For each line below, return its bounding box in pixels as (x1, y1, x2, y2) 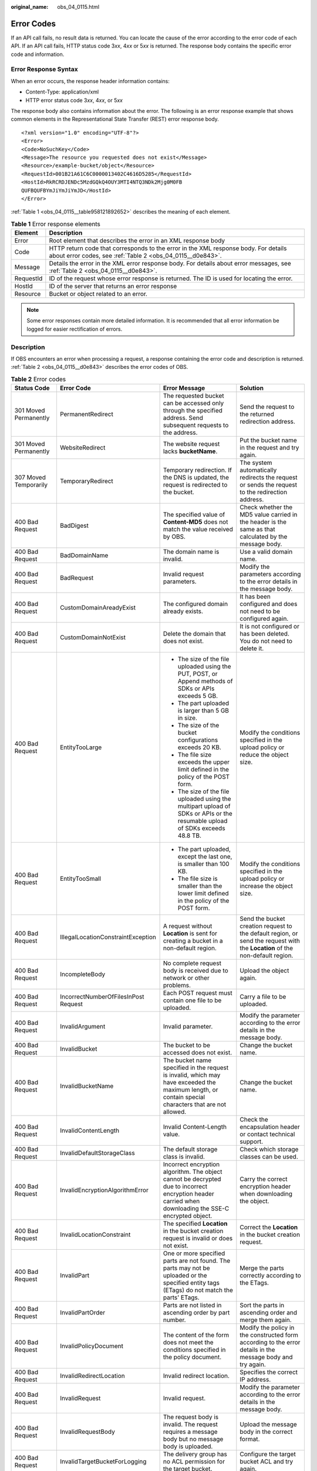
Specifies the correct (240, 1368, 298, 1376)
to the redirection (240, 488, 288, 497)
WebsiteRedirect (59, 444, 106, 452)
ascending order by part (163, 1309, 230, 1317)
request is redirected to (163, 481, 228, 489)
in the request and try (240, 444, 299, 452)
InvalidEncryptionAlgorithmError (59, 1186, 149, 1194)
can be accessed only (163, 399, 224, 407)
